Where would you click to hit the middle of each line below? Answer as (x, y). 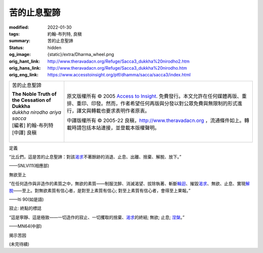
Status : (17, 47)
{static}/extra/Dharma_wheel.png (81, 54)
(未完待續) (19, 244)
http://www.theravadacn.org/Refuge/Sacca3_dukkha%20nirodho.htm (117, 68)
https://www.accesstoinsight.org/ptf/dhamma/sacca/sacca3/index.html (119, 75)
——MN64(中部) (26, 226)
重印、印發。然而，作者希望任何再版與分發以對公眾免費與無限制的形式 (157, 103)
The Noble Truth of (34, 94)
